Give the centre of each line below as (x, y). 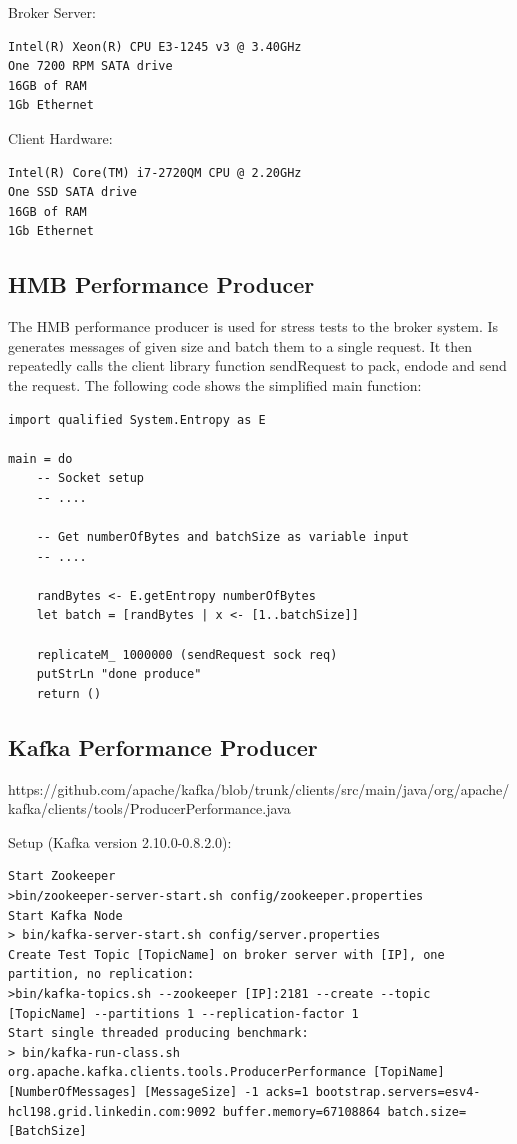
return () (69, 693)
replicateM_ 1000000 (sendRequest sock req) (187, 654)
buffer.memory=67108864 (301, 1111)
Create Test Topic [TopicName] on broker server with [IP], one (226, 954)
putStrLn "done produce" (119, 674)
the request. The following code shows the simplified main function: (215, 384)
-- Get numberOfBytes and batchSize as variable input (222, 537)
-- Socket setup (90, 478)
